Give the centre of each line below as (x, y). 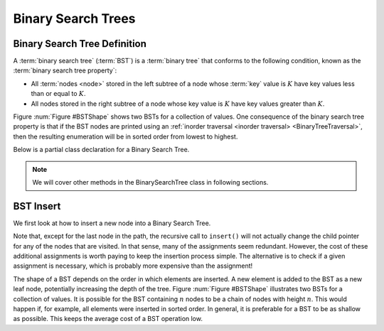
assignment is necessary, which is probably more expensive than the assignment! (133, 266)
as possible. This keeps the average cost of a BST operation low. (108, 319)
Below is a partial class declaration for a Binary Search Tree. (101, 150)
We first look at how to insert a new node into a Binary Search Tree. (112, 223)
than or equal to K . (58, 94)
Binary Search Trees (74, 18)
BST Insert (37, 206)
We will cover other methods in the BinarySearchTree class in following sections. (150, 182)
